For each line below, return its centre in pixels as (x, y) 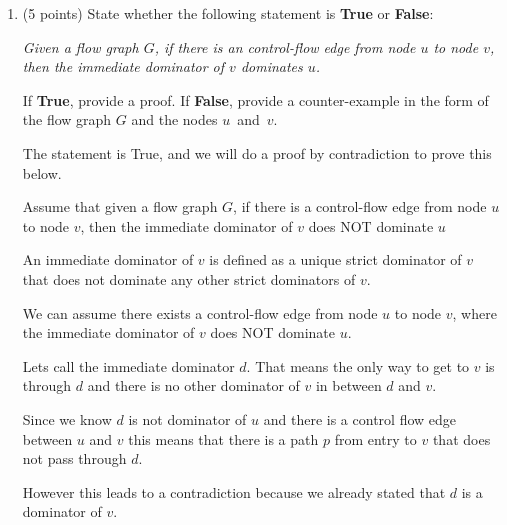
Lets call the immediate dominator (128, 365)
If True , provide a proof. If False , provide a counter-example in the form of (255, 99)
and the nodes (174, 119)
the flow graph (67, 119)
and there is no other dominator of (193, 385)
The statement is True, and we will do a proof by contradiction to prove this (257, 152)
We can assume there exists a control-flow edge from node (200, 312)
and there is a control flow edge (360, 418)
